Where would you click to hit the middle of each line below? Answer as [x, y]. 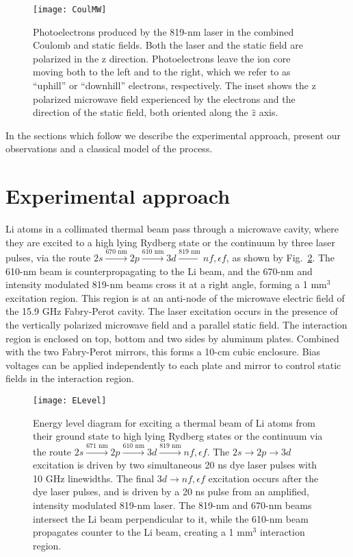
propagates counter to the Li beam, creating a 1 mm [143, 532]
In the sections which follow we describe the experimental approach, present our [173, 135]
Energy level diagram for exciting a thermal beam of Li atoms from [174, 422]
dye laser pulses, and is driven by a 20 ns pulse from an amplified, [171, 491]
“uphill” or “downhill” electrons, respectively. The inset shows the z [174, 85]
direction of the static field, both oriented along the [141, 112]
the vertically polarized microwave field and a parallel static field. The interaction [176, 325]
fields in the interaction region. [70, 378]
